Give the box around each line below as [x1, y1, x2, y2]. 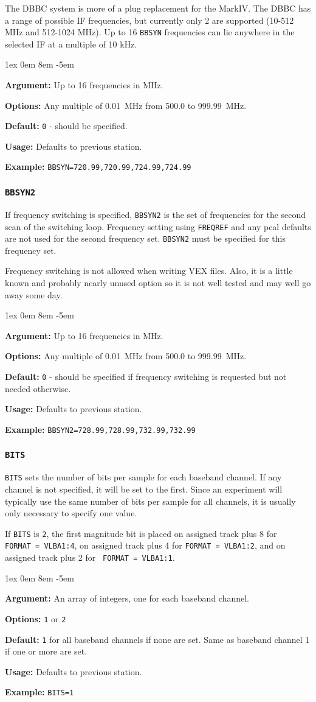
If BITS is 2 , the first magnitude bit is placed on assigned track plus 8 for [5, 527, 277, 539]
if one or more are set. [5, 645, 88, 658]
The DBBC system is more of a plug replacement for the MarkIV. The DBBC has [5, 2, 311, 14]
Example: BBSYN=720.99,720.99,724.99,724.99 [5, 160, 191, 173]
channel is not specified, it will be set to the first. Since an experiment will [5, 482, 283, 495]
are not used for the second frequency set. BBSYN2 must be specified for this [5, 232, 286, 245]
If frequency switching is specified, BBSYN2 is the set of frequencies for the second [5, 208, 306, 220]
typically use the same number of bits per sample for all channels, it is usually [5, 494, 296, 507]
